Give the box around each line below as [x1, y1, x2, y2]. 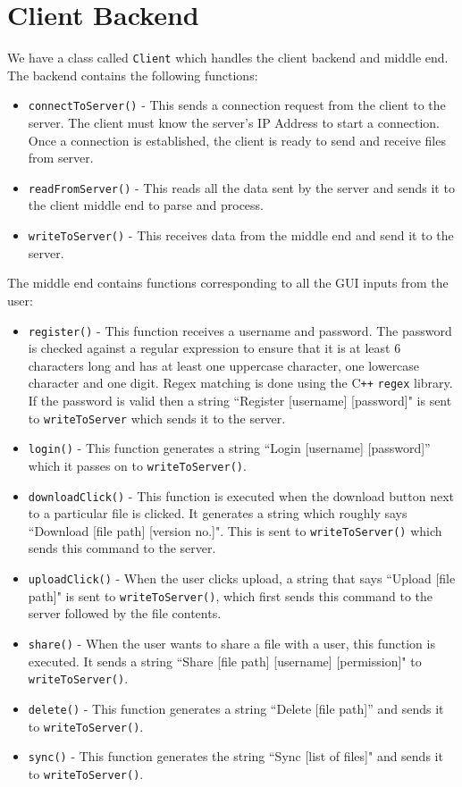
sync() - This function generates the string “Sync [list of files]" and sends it [28, 747, 443, 766]
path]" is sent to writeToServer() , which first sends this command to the [28, 586, 433, 605]
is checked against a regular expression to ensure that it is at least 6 [28, 339, 401, 357]
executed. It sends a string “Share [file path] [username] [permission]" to [28, 651, 422, 670]
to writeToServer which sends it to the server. [28, 408, 286, 427]
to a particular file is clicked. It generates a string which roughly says [28, 504, 407, 523]
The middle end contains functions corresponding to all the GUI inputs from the [7, 273, 449, 292]
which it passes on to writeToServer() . [28, 456, 247, 474]
